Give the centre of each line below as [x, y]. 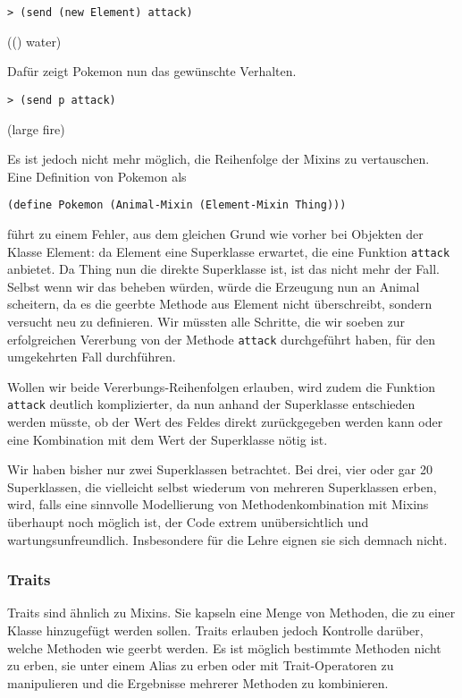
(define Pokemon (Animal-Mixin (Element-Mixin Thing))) [177, 205]
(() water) [34, 41]
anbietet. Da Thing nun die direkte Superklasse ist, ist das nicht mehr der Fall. [223, 269]
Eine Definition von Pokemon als [97, 176]
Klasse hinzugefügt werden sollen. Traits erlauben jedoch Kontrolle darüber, [215, 630]
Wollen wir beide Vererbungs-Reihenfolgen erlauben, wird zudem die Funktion [222, 386]
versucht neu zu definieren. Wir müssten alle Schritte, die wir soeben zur [206, 321]
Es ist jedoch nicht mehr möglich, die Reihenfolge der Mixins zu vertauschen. [218, 159]
